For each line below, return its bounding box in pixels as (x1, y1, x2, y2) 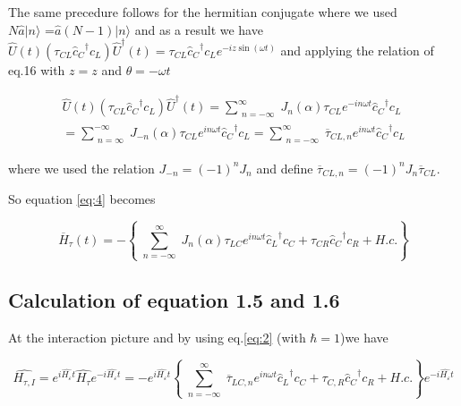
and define (256, 158, 313, 177)
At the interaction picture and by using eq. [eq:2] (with (8, 327, 306, 346)
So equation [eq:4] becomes (8, 190, 156, 208)
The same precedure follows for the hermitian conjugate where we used (8, 3, 397, 21)
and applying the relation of (280, 40, 434, 59)
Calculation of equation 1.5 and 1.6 (8, 285, 340, 313)
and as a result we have (134, 20, 263, 38)
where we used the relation (8, 158, 155, 177)
